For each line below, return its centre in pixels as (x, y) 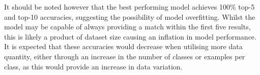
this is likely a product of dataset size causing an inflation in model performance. (130, 36)
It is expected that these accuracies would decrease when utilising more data (123, 46)
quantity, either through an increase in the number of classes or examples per (125, 56)
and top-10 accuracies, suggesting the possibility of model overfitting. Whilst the (130, 16)
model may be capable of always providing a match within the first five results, (127, 27)
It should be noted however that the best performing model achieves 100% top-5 (129, 7)
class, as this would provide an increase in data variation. (93, 66)
